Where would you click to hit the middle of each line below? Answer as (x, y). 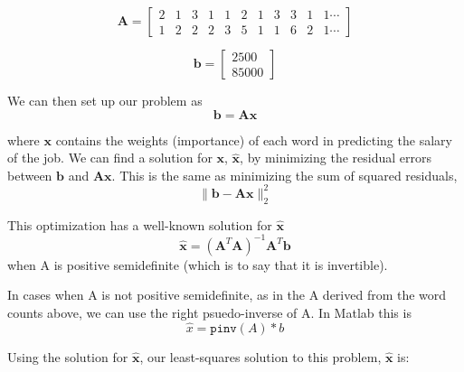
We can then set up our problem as (105, 100)
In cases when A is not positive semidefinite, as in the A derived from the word (227, 295)
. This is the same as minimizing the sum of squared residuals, (284, 175)
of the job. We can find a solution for (110, 158)
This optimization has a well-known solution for (140, 224)
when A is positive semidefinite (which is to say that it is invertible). (198, 264)
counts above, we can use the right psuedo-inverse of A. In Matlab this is (209, 312)
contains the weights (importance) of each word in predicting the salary (254, 139)
